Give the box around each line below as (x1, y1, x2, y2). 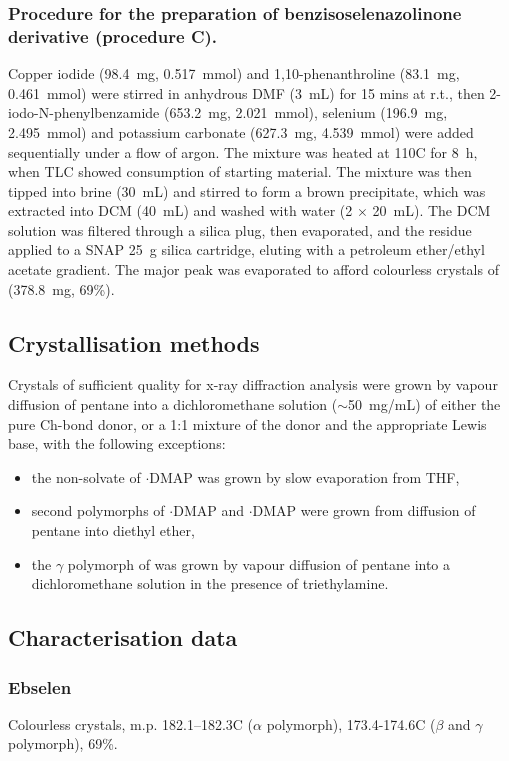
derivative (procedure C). (8, 23, 218, 48)
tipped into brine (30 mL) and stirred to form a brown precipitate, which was (8, 180, 486, 201)
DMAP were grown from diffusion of (252, 500, 476, 521)
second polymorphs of (31, 500, 165, 521)
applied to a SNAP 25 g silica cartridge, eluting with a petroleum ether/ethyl (8, 239, 485, 260)
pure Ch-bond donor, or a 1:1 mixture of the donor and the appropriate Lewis (8, 413, 487, 434)
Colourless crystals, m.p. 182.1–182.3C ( (8, 713, 253, 734)
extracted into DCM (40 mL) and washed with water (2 (8, 200, 353, 221)
